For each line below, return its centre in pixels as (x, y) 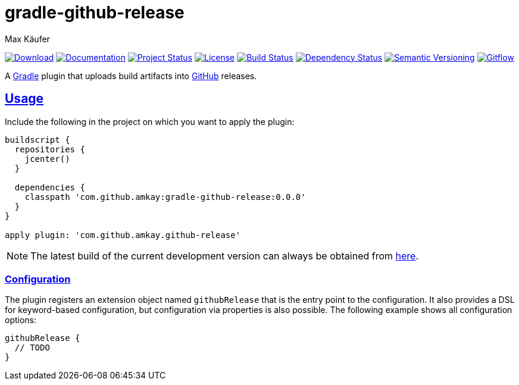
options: (21, 320)
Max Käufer (27, 39)
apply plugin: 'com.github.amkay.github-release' (123, 235)
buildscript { (37, 140)
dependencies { (50, 187)
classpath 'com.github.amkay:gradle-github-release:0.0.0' (165, 197)
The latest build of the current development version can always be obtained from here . (225, 256)
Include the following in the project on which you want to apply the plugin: (150, 121)
